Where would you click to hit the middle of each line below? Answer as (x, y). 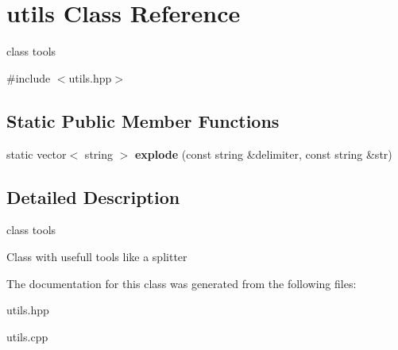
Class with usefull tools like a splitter (97, 256)
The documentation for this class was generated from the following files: (182, 283)
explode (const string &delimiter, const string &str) (263, 154)
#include (29, 77)
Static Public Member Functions (143, 120)
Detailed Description (93, 196)
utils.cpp (27, 336)
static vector (37, 154)
